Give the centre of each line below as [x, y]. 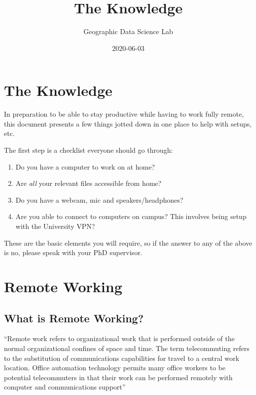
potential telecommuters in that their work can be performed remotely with [118, 377]
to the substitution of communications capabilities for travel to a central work [122, 358]
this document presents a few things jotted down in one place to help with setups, [128, 123]
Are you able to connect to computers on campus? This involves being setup [131, 216]
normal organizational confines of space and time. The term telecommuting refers [127, 348]
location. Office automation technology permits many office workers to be [115, 368]
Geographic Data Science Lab [128, 31]
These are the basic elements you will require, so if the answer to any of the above [128, 242]
